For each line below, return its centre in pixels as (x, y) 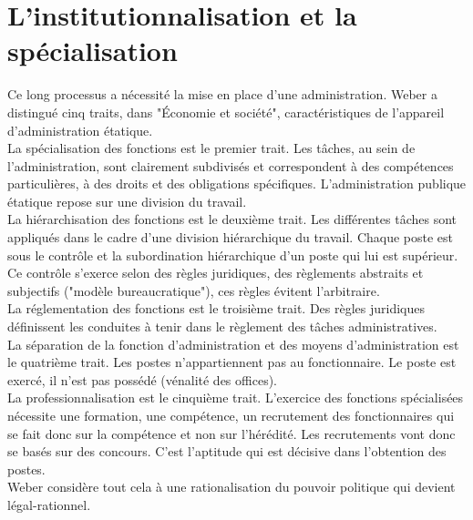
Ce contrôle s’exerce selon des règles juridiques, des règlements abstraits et (216, 273)
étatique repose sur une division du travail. (127, 201)
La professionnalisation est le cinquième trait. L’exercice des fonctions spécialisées (236, 398)
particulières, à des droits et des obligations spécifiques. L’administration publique (237, 184)
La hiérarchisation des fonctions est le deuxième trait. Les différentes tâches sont (232, 219)
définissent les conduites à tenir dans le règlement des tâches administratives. (222, 326)
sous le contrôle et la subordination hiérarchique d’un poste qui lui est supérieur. (233, 255)
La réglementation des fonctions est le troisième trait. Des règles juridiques (216, 308)
